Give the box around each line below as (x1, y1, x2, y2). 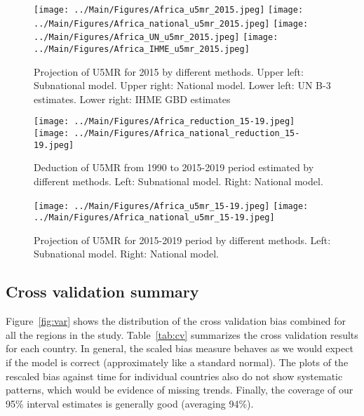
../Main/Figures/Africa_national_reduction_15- (74, 128, 300, 139)
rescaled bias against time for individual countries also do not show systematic (6, 368, 343, 383)
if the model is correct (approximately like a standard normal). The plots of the (6, 355, 349, 370)
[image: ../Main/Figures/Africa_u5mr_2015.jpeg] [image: (34, 5, 304, 15)
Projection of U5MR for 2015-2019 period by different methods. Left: (34, 232, 331, 247)
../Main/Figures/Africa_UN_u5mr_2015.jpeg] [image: (34, 32, 278, 43)
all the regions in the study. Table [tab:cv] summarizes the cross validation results (6, 327, 358, 342)
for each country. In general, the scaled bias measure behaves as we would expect (6, 341, 353, 356)
